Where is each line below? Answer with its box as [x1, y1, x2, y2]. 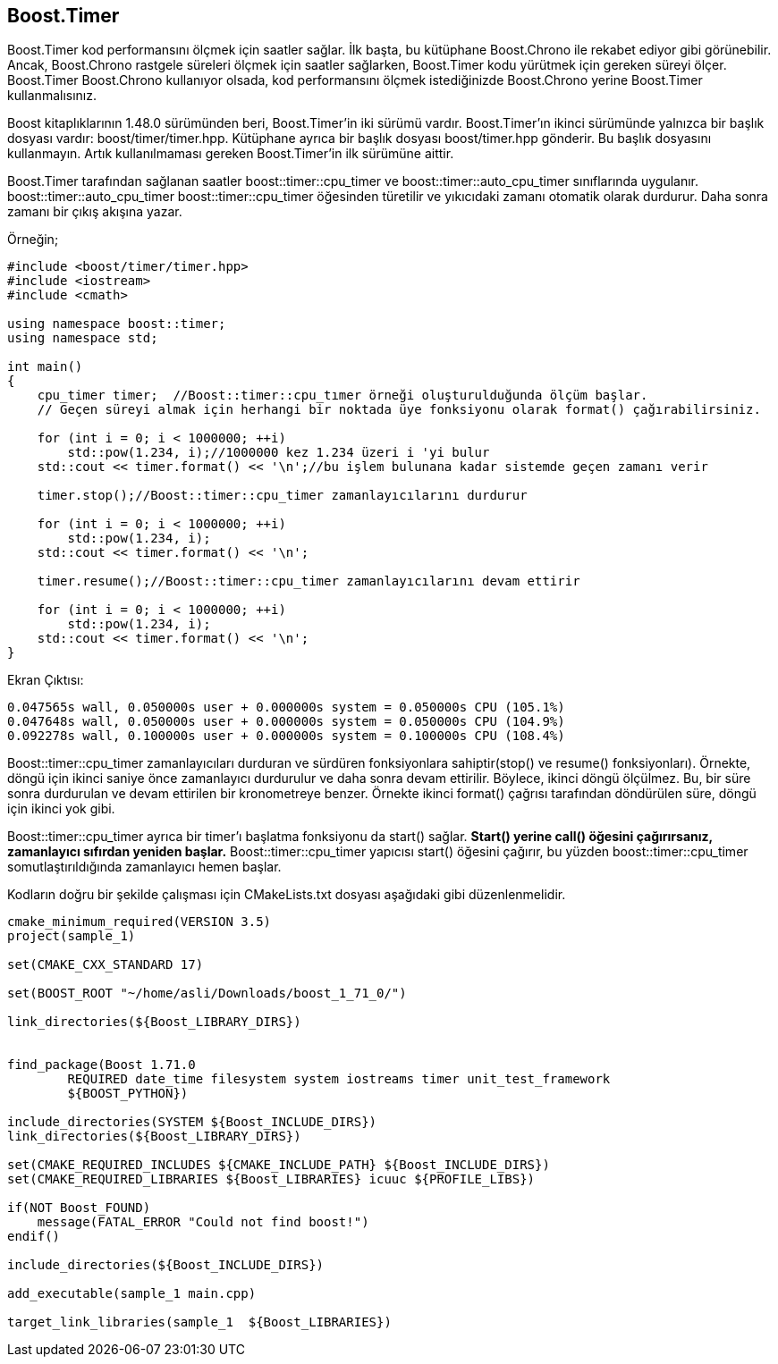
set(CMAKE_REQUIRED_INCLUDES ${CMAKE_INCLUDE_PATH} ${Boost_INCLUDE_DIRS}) [7, 1158, 550, 1173]
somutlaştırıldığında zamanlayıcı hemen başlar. [7, 859, 282, 875]
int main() [7, 359, 83, 375]
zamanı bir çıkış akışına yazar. [7, 204, 182, 220]
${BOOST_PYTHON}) [67, 1086, 189, 1101]
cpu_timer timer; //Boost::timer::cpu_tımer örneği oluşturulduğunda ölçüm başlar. [37, 388, 648, 403]
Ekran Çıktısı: [7, 672, 84, 688]
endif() [7, 1229, 61, 1244]
